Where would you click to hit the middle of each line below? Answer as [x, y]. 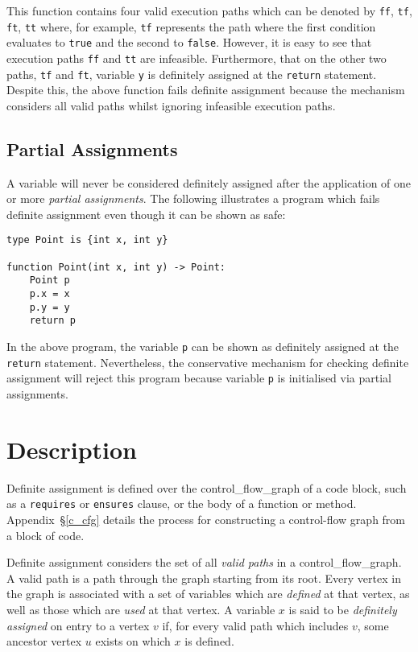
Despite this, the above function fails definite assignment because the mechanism [206, 90]
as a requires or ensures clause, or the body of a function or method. [182, 503]
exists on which [133, 641]
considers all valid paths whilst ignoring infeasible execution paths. [171, 105]
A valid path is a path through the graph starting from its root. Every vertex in [204, 578]
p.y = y [50, 307]
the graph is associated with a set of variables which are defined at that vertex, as [208, 594]
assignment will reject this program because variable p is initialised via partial [199, 378]
